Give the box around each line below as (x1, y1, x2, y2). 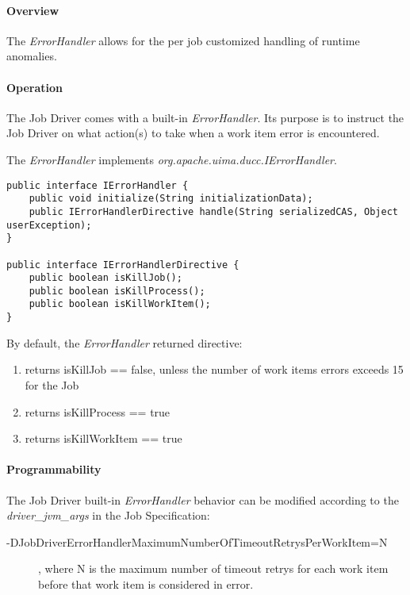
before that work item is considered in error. (38, 575, 254, 592)
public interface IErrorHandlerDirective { (6, 259, 239, 271)
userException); (6, 219, 92, 231)
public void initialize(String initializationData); (29, 193, 313, 205)
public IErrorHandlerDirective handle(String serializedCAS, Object (29, 205, 398, 217)
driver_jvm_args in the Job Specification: (6, 507, 210, 524)
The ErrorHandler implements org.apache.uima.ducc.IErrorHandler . (6, 151, 337, 167)
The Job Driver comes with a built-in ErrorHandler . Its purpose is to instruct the (6, 109, 404, 125)
